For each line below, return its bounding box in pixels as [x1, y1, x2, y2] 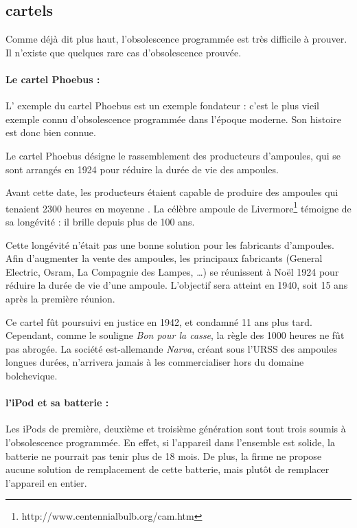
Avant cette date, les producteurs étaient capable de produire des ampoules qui [5, 185, 338, 199]
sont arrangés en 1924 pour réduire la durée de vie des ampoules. [5, 162, 279, 176]
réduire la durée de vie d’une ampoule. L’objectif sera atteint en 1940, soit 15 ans [5, 278, 348, 292]
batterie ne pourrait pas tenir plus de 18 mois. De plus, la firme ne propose [5, 448, 322, 463]
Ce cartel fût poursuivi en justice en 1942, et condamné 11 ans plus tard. [5, 314, 312, 329]
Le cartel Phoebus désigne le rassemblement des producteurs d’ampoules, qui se [5, 148, 341, 162]
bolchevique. [5, 368, 58, 382]
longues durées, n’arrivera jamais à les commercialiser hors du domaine [5, 355, 304, 369]
